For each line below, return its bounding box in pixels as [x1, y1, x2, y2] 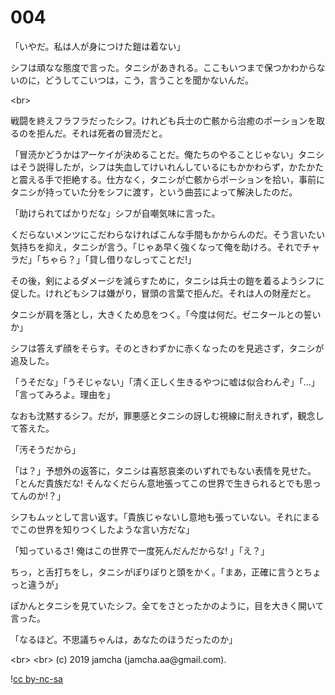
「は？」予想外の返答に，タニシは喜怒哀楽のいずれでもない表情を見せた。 [10, 464, 317, 476]
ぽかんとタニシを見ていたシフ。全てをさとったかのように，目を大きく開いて [10, 599, 325, 611]
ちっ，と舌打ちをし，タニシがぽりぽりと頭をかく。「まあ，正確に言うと [10, 566, 304, 578]
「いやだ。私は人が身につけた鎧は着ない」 [10, 40, 186, 52]
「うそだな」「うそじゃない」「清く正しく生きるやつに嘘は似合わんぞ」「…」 [10, 376, 320, 388]
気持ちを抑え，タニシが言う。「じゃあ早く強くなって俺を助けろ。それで [10, 241, 303, 253]
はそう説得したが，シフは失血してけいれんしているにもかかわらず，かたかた [10, 161, 325, 173]
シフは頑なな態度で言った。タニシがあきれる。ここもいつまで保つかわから [10, 61, 317, 73]
